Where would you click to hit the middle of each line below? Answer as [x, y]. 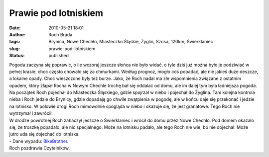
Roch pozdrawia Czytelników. [39, 148]
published [59, 56]
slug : [14, 48]
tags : [15, 42]
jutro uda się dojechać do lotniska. [44, 134]
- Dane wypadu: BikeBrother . [39, 141]
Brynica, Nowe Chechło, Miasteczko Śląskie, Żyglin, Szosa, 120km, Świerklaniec [131, 42]
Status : [17, 56]
